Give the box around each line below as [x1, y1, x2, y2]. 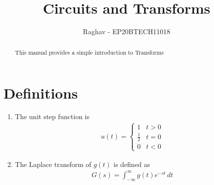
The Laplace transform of [15, 159, 91, 169]
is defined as [113, 159, 150, 169]
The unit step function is [15, 111, 90, 122]
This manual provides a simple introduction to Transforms [15, 48, 164, 56]
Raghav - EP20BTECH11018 [83, 26, 171, 37]
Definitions [3, 83, 78, 103]
